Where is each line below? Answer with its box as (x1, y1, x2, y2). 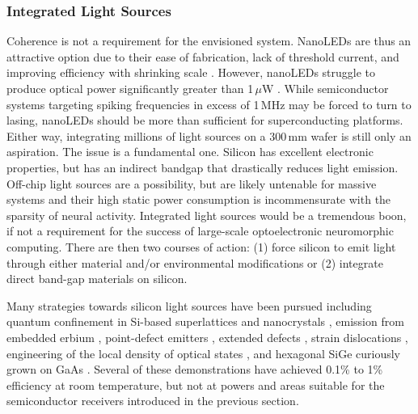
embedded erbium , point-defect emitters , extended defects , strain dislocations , (6, 328, 408, 345)
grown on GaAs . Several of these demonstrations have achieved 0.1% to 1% (6, 361, 383, 378)
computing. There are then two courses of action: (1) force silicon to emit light (6, 238, 396, 255)
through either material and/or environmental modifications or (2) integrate (6, 254, 383, 271)
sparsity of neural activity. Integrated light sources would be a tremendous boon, (6, 206, 407, 223)
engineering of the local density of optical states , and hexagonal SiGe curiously (6, 344, 401, 361)
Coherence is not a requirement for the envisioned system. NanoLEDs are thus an (6, 32, 412, 49)
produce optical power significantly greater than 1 (6, 80, 254, 96)
